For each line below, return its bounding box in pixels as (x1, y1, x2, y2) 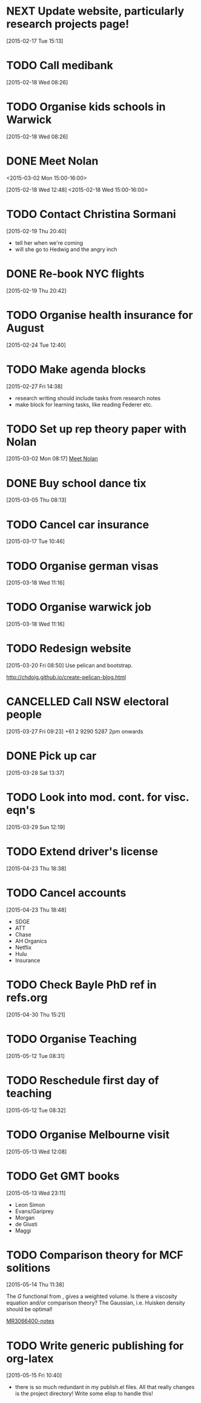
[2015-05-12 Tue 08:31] (6, 1052, 65, 1059)
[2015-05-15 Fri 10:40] (6, 1371, 62, 1379)
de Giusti (15, 1220, 38, 1227)
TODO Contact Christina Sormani (6, 207, 177, 221)
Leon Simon (15, 1201, 45, 1208)
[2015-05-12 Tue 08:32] (6, 1107, 66, 1114)
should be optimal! (6, 1306, 53, 1313)
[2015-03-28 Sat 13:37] (6, 770, 65, 776)
